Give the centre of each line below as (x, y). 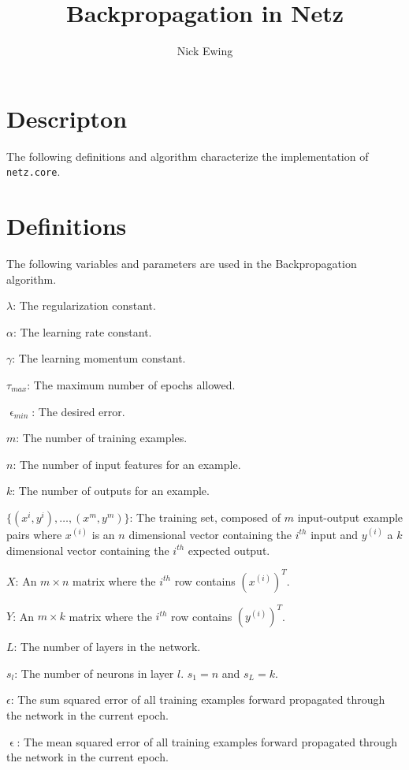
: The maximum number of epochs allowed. (131, 385)
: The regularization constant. (84, 305)
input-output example (350, 517)
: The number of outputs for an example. (111, 491)
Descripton (67, 118)
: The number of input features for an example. (127, 464)
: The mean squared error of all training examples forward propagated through (207, 741)
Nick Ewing (205, 51)
